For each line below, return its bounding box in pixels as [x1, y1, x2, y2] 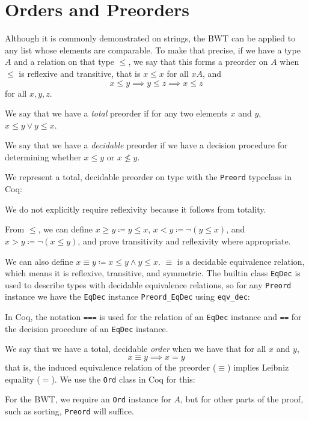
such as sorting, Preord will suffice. [5, 404, 134, 417]
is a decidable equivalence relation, [177, 255, 305, 267]
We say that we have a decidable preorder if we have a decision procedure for [5, 139, 288, 151]
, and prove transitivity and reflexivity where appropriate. [78, 234, 291, 247]
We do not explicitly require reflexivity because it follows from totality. [5, 202, 266, 215]
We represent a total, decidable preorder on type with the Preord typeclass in [5, 171, 292, 183]
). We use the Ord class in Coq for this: [51, 372, 195, 385]
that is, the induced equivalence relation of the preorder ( [5, 360, 216, 373]
